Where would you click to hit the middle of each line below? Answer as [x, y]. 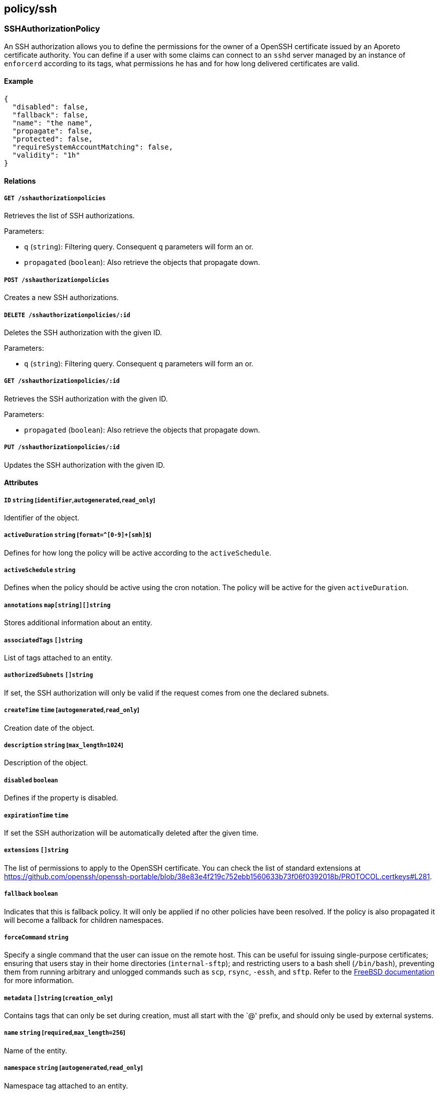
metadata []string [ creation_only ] [58, 998]
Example [19, 81]
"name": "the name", [53, 123]
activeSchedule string [40, 570]
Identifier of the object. [42, 517]
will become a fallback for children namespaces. [84, 920]
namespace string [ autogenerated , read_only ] [73, 1068]
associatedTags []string [43, 640]
